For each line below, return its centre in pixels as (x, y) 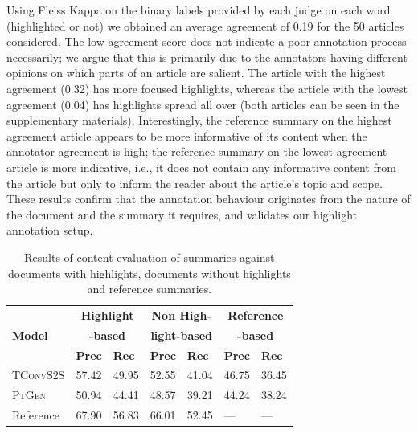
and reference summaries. (150, 289)
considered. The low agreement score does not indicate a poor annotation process (207, 41)
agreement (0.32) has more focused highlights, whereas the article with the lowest (207, 88)
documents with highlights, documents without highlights (149, 273)
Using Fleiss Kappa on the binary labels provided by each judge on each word (199, 10)
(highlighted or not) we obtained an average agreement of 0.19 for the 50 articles (205, 25)
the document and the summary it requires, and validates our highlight (182, 214)
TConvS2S (39, 375)
